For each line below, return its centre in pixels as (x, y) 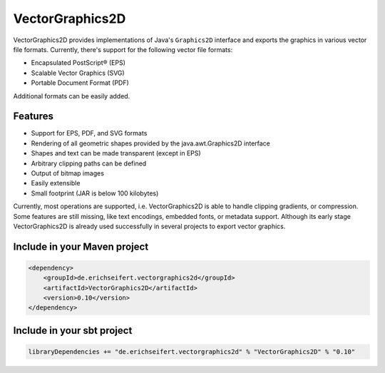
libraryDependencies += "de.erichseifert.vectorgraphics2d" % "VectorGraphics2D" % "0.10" (192, 352)
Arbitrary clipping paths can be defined (89, 163)
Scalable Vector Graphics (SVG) (78, 73)
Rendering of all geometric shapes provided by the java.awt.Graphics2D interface (151, 143)
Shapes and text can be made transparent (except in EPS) (116, 153)
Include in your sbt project (73, 331)
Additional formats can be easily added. (72, 96)
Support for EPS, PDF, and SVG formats (89, 133)
